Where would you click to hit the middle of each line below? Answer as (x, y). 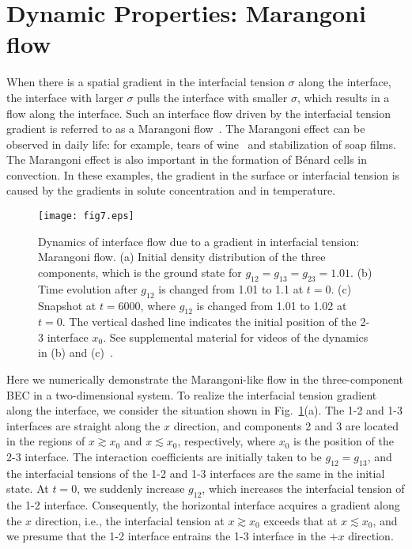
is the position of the (344, 441)
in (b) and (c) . (76, 352)
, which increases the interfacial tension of (303, 488)
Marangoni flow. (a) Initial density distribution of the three (182, 257)
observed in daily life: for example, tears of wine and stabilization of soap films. (201, 144)
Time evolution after (88, 288)
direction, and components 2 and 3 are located (286, 425)
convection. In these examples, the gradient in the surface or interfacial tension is (203, 174)
